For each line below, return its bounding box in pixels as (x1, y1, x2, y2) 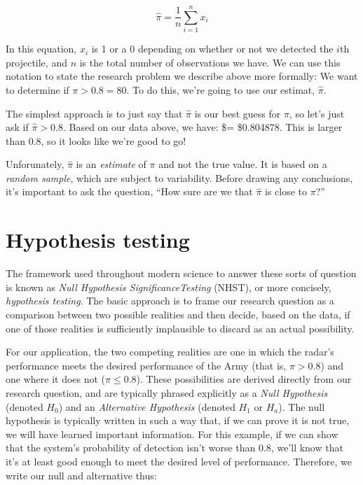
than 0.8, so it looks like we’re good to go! (6, 133, 186, 148)
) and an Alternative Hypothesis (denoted (58, 399, 235, 414)
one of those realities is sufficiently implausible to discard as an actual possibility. (6, 321, 355, 335)
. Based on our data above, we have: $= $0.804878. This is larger (62, 120, 343, 134)
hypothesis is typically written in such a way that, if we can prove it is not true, (6, 413, 350, 428)
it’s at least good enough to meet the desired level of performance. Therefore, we (6, 454, 352, 468)
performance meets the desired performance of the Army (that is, (6, 358, 287, 372)
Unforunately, (6, 157, 64, 171)
